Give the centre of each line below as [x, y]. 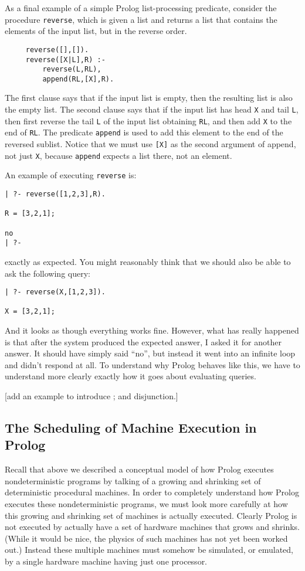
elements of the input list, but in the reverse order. [96, 31]
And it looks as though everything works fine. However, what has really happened [152, 330]
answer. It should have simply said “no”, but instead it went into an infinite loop [150, 353]
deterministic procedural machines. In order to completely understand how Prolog [152, 492]
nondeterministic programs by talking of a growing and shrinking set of [133, 480]
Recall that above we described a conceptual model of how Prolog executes [139, 469]
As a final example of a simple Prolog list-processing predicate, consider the [141, 8]
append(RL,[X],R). [78, 79]
